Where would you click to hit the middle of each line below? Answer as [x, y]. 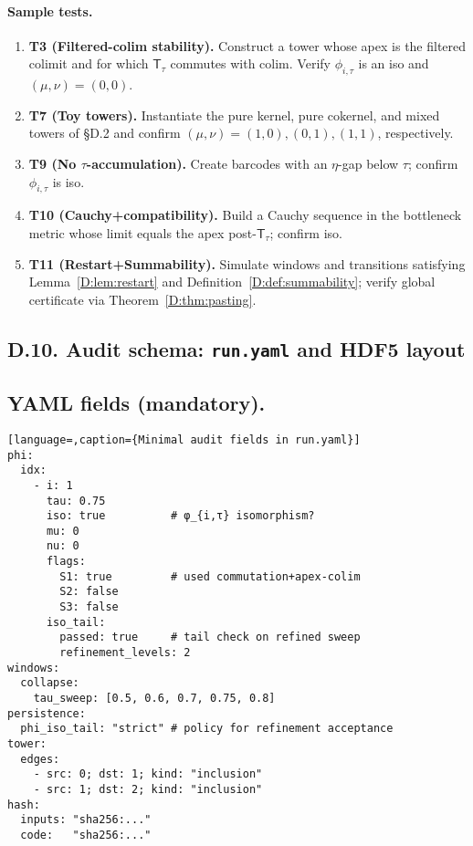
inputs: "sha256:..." [86, 820]
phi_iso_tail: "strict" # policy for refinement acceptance [207, 729]
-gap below [368, 163]
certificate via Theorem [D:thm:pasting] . [142, 299]
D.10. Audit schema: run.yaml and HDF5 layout [236, 348]
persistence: [47, 713]
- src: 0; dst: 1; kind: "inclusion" [148, 774]
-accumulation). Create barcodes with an [207, 163]
